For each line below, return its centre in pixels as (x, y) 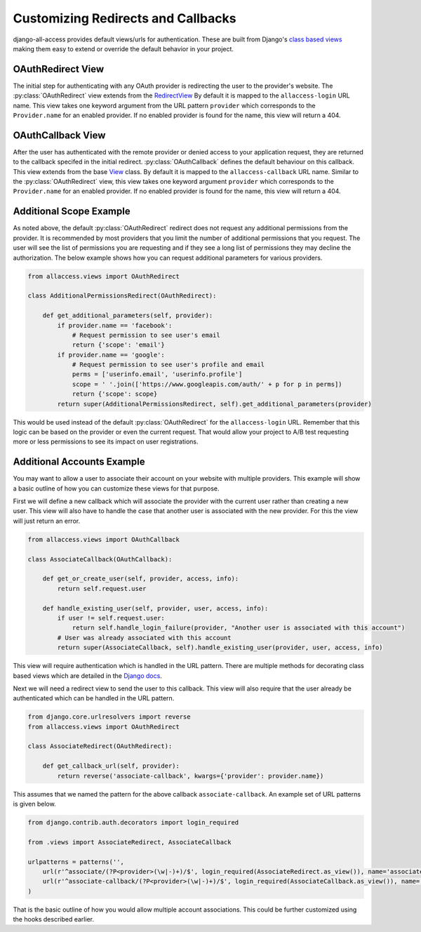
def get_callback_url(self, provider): (111, 766)
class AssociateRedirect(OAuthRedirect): (100, 746)
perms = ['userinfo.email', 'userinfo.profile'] (157, 374)
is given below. (34, 804)
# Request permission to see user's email (146, 335)
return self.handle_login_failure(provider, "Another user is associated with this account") (239, 628)
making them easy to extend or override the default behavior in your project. (123, 48)
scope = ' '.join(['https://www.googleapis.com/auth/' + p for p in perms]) (207, 384)
